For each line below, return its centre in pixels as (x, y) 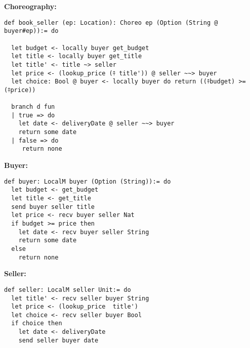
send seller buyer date (58, 340)
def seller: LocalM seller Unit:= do (68, 290)
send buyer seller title (53, 207)
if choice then (37, 323)
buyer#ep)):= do (31, 31)
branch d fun (33, 107)
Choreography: (30, 6)
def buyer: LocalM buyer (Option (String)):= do (88, 181)
